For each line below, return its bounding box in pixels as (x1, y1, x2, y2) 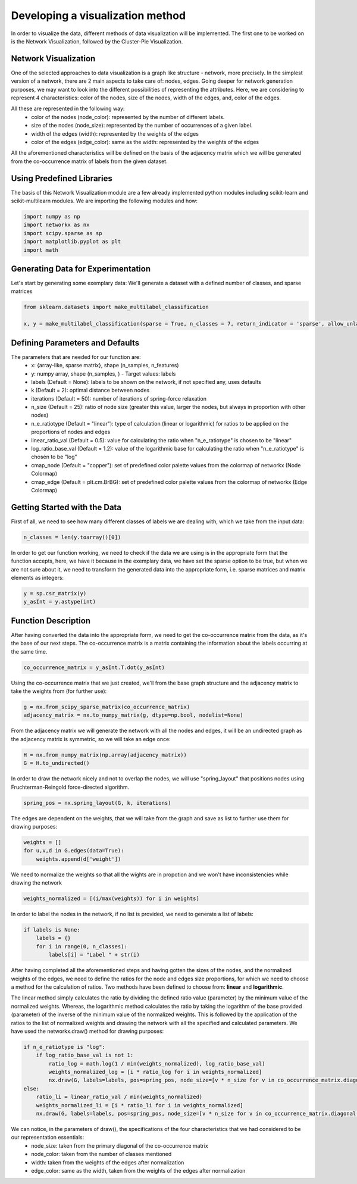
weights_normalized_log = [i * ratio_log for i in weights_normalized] (48, 1069, 262, 1076)
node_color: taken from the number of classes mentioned (31, 1151, 172, 1158)
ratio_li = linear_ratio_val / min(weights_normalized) (36, 1094, 203, 1101)
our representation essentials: (11, 1134, 84, 1141)
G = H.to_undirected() (23, 760, 90, 767)
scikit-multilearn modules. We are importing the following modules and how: (11, 197, 198, 205)
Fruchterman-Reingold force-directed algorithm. (11, 783, 130, 791)
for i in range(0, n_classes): (36, 943, 127, 949)
